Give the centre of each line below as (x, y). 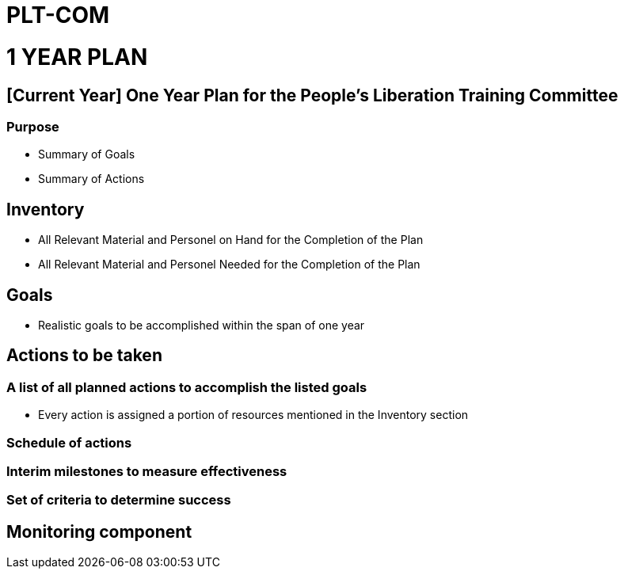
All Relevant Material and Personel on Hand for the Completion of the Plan (231, 240)
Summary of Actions (91, 179)
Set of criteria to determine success (119, 500)
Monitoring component (99, 531)
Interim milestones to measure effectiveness (147, 471)
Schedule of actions (69, 442)
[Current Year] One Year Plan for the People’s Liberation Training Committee (312, 95)
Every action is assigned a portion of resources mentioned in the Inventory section (253, 415)
